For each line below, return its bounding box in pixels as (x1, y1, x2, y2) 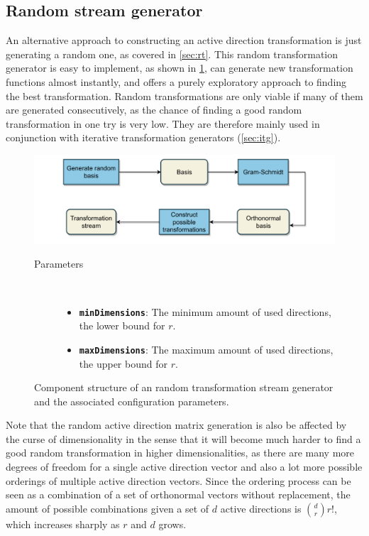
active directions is (220, 501, 302, 515)
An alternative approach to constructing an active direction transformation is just (6, 33, 362, 48)
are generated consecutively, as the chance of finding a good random (6, 102, 302, 117)
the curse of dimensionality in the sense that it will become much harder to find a (6, 431, 361, 446)
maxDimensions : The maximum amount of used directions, (79, 341, 334, 356)
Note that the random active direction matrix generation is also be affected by (6, 417, 347, 432)
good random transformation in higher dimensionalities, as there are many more (6, 445, 354, 460)
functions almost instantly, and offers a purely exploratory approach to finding (6, 74, 347, 89)
